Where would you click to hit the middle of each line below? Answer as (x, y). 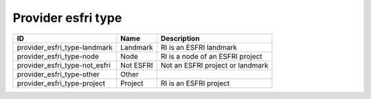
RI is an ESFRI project (195, 83)
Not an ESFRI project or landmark (214, 65)
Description (180, 38)
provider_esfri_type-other (58, 74)
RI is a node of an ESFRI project (211, 56)
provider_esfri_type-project (61, 83)
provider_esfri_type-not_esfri (64, 65)
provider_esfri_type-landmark (65, 47)
